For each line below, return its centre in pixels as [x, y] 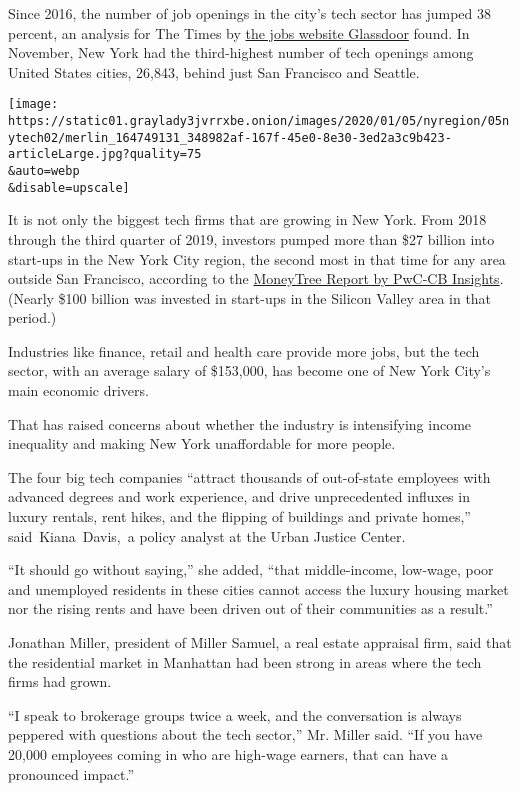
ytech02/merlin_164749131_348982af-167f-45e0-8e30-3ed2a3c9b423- [230, 137]
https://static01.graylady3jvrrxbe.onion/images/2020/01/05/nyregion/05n [259, 121]
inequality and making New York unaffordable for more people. [202, 443]
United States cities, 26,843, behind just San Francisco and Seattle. [214, 71]
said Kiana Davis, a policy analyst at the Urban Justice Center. [207, 535]
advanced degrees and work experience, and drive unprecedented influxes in [239, 496]
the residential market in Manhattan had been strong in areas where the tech [245, 661]
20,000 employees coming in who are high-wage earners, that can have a [228, 753]
